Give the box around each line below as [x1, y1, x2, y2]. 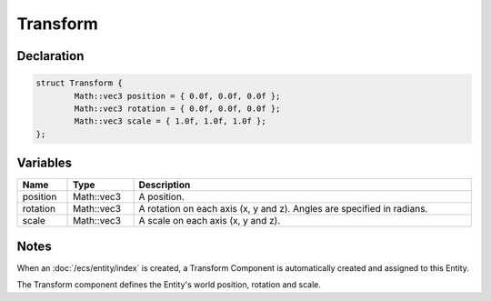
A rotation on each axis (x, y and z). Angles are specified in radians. [138, 203, 428, 216]
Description [138, 178, 191, 191]
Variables [16, 156, 73, 171]
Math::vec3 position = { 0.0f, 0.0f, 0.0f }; [74, 91, 281, 101]
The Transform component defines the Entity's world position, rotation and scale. [16, 279, 322, 290]
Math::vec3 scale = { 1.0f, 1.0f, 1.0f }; [74, 116, 267, 126]
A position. [138, 191, 185, 204]
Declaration [16, 48, 85, 64]
